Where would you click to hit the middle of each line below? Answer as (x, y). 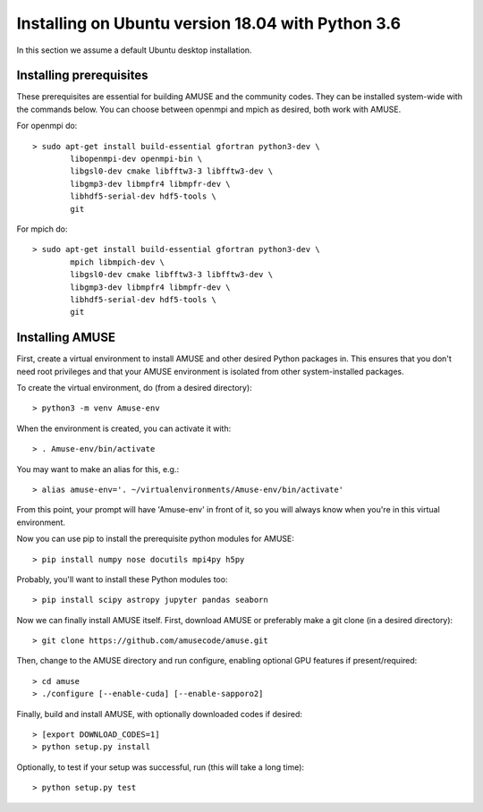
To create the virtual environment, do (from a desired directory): (134, 388)
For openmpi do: (47, 126)
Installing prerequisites (82, 76)
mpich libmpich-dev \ (118, 262)
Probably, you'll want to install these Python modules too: (122, 579)
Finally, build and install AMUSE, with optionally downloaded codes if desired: (160, 714)
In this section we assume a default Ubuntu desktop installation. (134, 50)
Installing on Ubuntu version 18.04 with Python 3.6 (209, 23)
